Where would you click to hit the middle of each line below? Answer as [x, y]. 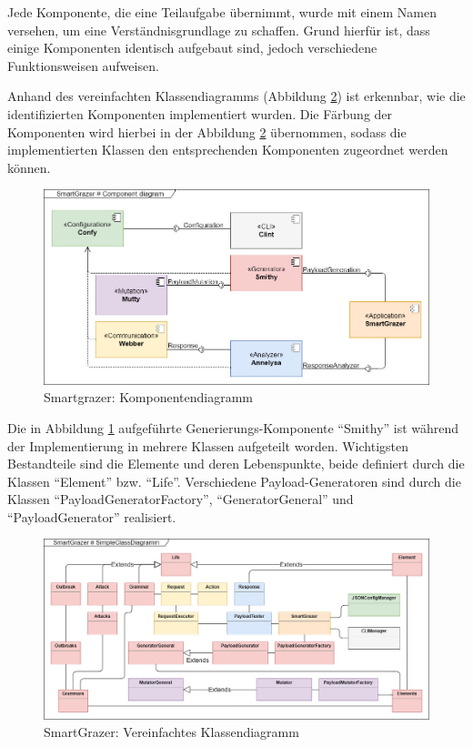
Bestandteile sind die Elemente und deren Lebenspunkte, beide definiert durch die [236, 464]
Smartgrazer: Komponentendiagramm [149, 397]
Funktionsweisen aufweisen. [83, 65]
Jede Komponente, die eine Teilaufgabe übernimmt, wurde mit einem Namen [222, 12]
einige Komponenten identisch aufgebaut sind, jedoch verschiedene [192, 48]
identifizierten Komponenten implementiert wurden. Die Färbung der [200, 113]
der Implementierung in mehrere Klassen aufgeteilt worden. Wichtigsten [208, 445]
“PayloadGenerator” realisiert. [92, 516]
